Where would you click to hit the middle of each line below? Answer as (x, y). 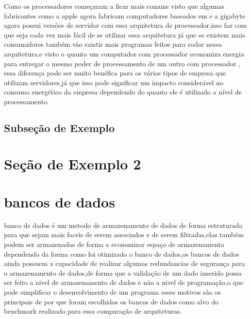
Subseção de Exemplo (59, 127)
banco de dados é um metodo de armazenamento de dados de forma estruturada (123, 225)
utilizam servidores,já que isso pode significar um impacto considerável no (114, 82)
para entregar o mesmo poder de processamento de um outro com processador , (122, 63)
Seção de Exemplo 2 (73, 163)
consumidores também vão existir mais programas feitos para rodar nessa (113, 44)
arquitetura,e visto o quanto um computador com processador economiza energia (124, 53)
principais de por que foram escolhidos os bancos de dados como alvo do (111, 301)
